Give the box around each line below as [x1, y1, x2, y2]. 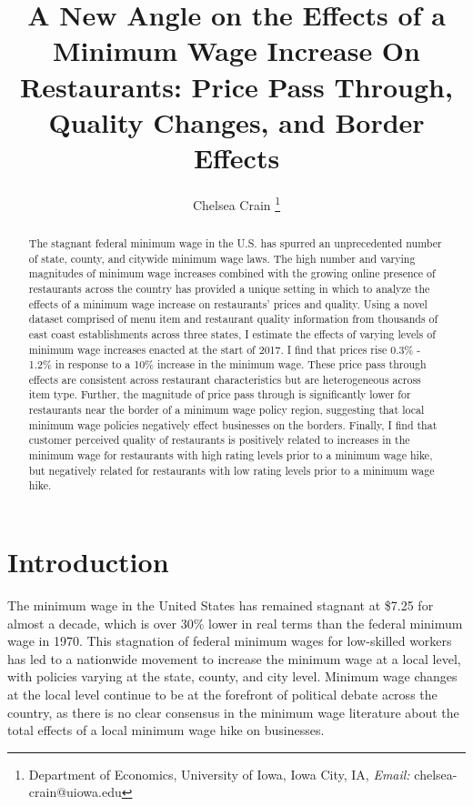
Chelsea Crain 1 [192, 192, 281, 214]
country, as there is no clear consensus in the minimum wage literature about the [7, 702, 459, 721]
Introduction [7, 543, 169, 580]
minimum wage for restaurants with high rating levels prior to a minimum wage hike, [28, 448, 433, 463]
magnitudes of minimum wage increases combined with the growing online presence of [28, 266, 436, 281]
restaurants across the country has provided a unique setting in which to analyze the [28, 280, 430, 296]
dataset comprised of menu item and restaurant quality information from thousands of [28, 311, 438, 327]
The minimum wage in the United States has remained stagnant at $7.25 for [7, 596, 434, 615]
